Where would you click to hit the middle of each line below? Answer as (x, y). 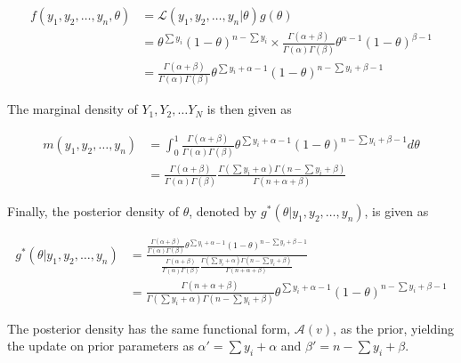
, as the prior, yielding (393, 328)
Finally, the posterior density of (93, 211)
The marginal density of (73, 109)
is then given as (249, 109)
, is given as (396, 211)
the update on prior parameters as (101, 346)
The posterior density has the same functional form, (149, 328)
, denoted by (223, 211)
